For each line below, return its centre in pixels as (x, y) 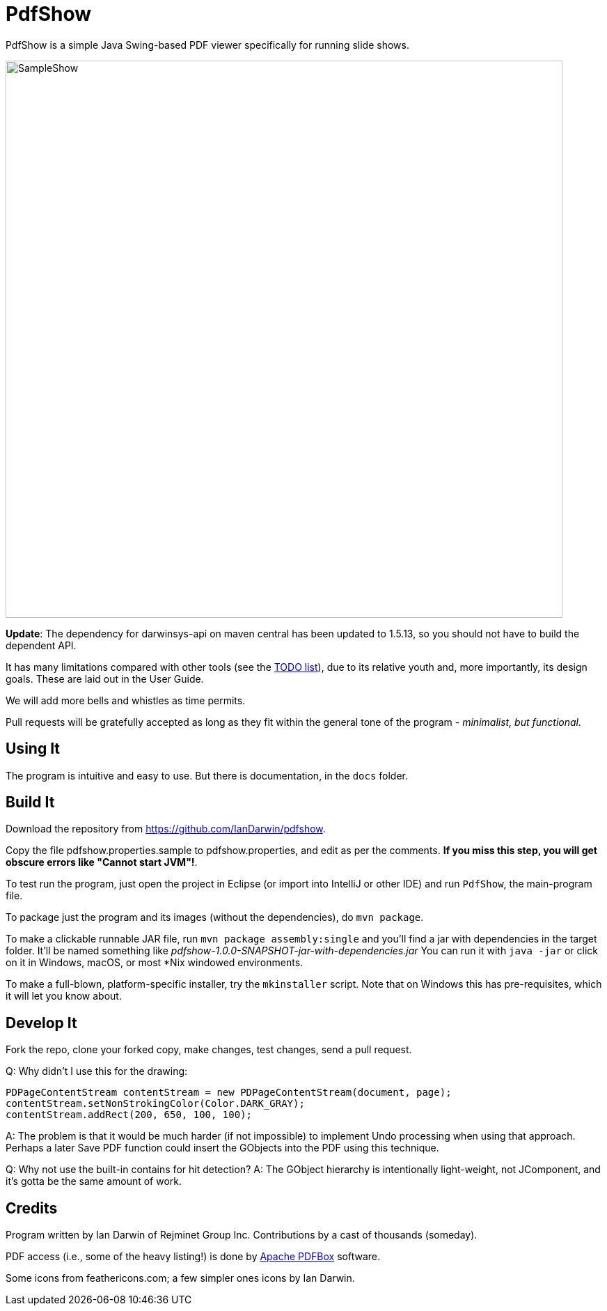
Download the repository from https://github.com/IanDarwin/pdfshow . (166, 829)
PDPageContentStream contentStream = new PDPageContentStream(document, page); (229, 1093)
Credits (32, 1208)
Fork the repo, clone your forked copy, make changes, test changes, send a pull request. (209, 1050)
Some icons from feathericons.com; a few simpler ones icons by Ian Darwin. (180, 1278)
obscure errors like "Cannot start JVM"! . (102, 862)
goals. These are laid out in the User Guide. (105, 678)
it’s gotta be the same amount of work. (94, 1181)
